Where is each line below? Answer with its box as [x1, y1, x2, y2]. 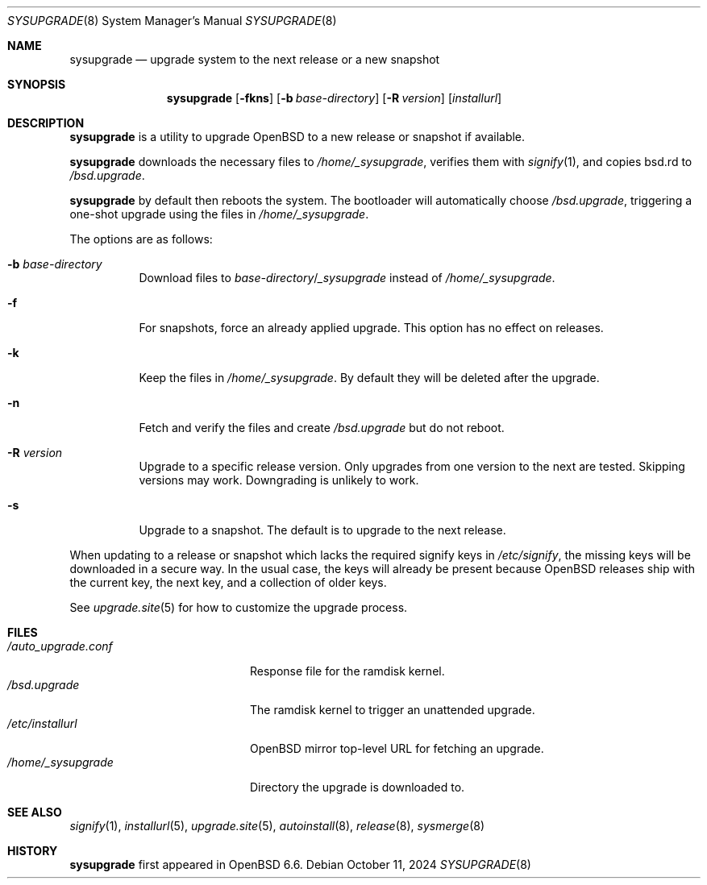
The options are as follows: [69, 232, 213, 246]
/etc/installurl [7, 717, 77, 730]
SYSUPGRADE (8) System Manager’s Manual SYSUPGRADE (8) [7, 14, 337, 27]
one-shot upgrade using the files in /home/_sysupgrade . [69, 207, 369, 221]
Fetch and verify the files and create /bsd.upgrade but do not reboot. [139, 421, 505, 434]
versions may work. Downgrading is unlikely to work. [139, 473, 419, 487]
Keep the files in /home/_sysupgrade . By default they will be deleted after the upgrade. [139, 371, 600, 384]
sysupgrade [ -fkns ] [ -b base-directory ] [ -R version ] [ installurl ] [166, 91, 502, 105]
